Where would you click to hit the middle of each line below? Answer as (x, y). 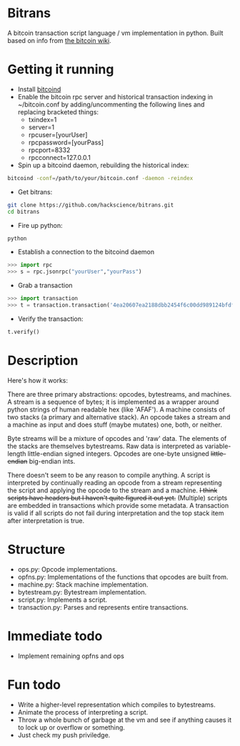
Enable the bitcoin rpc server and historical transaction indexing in (115, 96)
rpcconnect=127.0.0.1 (59, 157)
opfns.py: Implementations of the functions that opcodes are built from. (123, 577)
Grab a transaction (45, 285)
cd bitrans (24, 212)
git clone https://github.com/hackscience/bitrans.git (91, 205)
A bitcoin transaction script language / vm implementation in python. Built (115, 33)
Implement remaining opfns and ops (71, 656)
